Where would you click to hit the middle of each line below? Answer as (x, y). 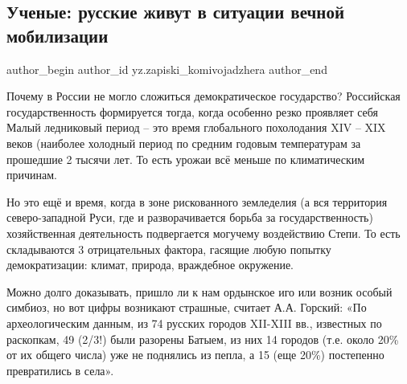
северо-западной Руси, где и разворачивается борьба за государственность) (190, 217)
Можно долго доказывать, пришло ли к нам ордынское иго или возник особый (199, 291)
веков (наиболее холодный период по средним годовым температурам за (184, 143)
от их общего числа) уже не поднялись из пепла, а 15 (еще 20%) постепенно (195, 355)
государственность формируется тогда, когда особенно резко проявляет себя (193, 111)
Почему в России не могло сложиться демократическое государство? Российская (203, 96)
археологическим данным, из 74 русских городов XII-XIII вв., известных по (194, 323)
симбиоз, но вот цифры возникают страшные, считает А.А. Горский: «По (187, 307)
